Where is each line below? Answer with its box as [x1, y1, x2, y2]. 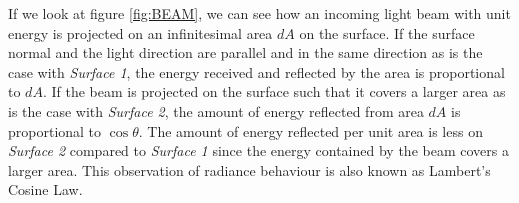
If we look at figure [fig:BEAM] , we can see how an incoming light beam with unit [8, 3, 511, 23]
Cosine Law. [8, 179, 83, 200]
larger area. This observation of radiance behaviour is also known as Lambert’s [8, 159, 491, 180]
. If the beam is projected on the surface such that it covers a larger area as [42, 81, 506, 102]
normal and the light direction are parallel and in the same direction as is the [8, 42, 483, 63]
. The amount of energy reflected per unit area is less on [138, 120, 483, 141]
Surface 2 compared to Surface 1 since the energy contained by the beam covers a [8, 140, 509, 161]
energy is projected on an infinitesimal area [8, 22, 273, 43]
